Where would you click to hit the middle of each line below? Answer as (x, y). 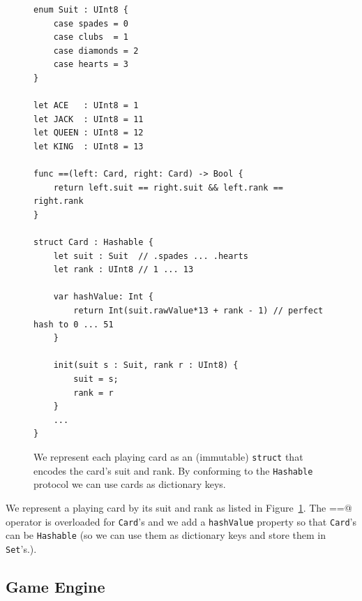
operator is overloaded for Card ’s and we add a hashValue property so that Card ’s (181, 521)
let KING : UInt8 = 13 (89, 146)
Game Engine (55, 586)
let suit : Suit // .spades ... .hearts (151, 256)
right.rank (59, 201)
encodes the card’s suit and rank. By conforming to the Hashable (173, 470)
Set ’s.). (21, 548)
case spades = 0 (91, 23)
